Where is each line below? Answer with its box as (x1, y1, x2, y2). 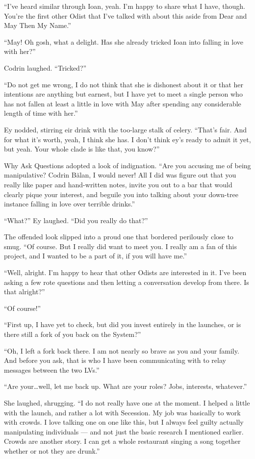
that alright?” (4, 286, 45, 297)
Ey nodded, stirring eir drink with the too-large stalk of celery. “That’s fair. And (4, 124, 247, 134)
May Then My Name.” (4, 20, 71, 30)
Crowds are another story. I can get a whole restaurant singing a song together (4, 436, 241, 446)
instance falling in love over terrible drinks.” (4, 199, 135, 209)
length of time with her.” (4, 108, 78, 118)
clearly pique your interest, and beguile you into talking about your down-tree (4, 189, 238, 199)
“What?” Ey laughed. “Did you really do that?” (4, 215, 148, 225)
